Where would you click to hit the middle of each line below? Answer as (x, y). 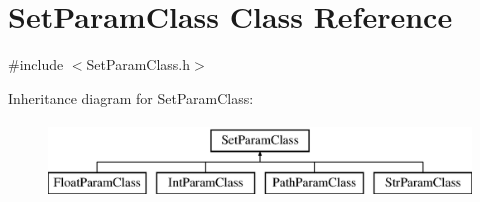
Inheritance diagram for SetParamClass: (131, 97)
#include (36, 64)
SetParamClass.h (138, 64)
